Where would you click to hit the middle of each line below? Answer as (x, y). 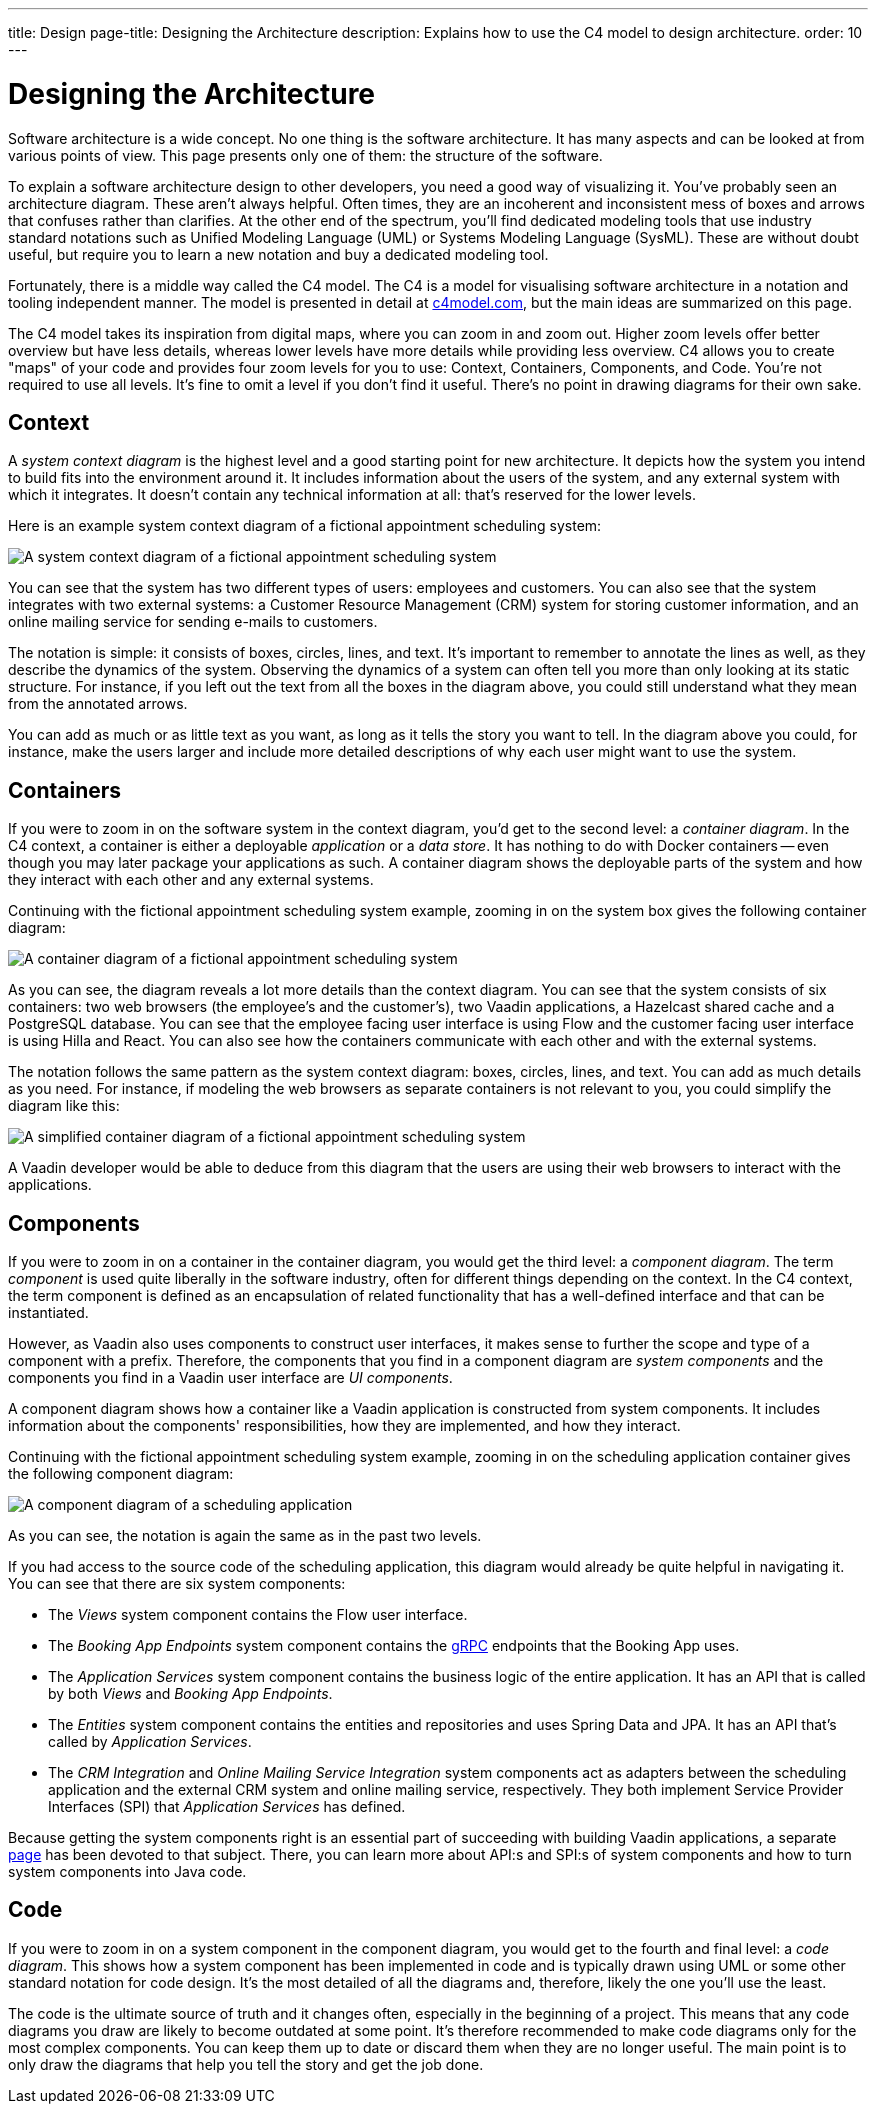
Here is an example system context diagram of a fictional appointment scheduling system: (305, 526)
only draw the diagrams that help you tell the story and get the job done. (246, 2064)
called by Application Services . (150, 1742)
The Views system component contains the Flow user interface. (258, 1615)
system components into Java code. (127, 1872)
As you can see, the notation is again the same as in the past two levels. (245, 1536)
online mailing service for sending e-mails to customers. (193, 622)
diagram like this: (64, 1106)
